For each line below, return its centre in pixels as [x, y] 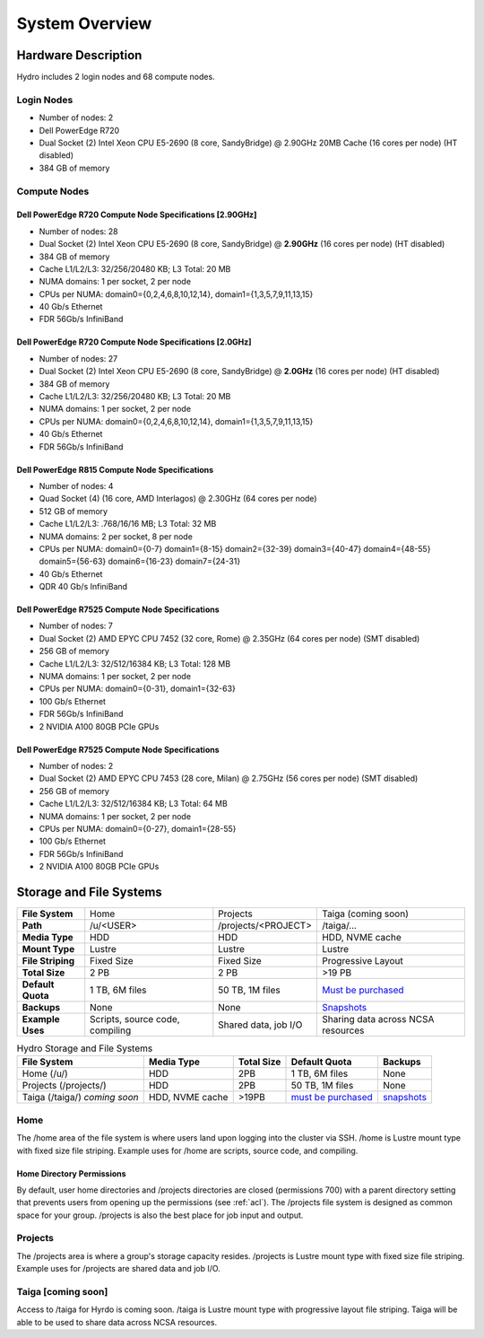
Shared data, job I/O [260, 1025]
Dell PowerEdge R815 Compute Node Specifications [115, 469]
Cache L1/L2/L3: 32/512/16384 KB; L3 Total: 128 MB [135, 663]
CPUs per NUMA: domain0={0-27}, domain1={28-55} [138, 828]
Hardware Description [79, 55]
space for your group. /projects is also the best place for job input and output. [160, 1215]
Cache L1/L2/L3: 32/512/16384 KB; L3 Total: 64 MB [133, 804]
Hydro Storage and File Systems [85, 1048]
